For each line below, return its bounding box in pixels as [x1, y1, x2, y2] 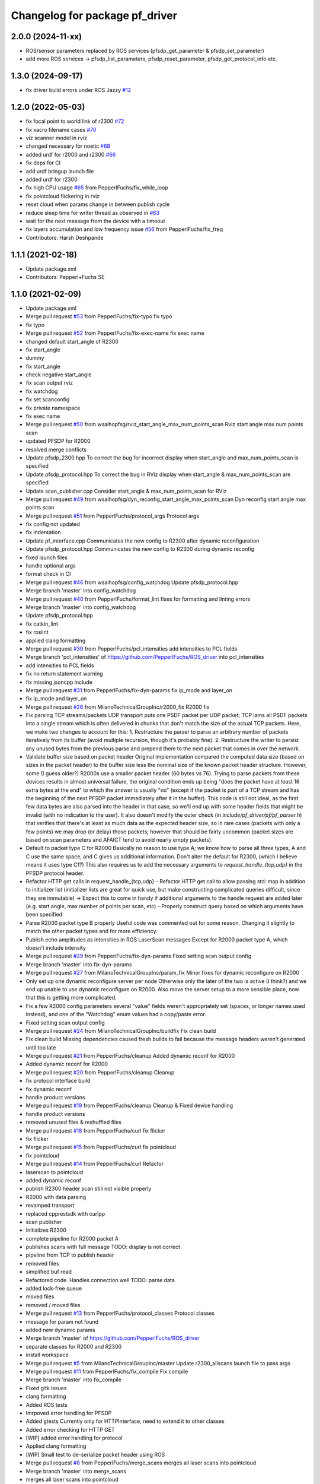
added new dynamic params [25, 1326, 95, 1333]
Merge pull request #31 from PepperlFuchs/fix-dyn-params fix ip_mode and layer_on [25, 686, 233, 694]
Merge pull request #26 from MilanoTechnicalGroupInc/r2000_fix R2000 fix [25, 703, 210, 711]
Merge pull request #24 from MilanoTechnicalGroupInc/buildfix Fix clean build [25, 1027, 216, 1034]
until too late [25, 1044, 56, 1051]
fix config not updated [25, 521, 80, 528]
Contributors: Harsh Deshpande [25, 234, 104, 241]
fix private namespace [25, 404, 81, 411]
